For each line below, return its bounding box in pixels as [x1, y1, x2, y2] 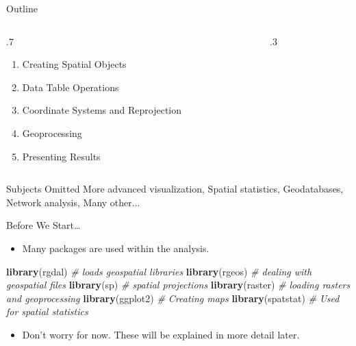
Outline [6, 1, 38, 15]
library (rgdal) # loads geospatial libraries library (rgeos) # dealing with [6, 264, 312, 278]
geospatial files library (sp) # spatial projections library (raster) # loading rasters [6, 277, 351, 292]
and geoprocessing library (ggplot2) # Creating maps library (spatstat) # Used [6, 291, 340, 305]
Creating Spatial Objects [22, 57, 127, 71]
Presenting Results [22, 149, 101, 163]
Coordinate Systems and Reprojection [22, 103, 182, 117]
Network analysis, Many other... [6, 195, 140, 209]
